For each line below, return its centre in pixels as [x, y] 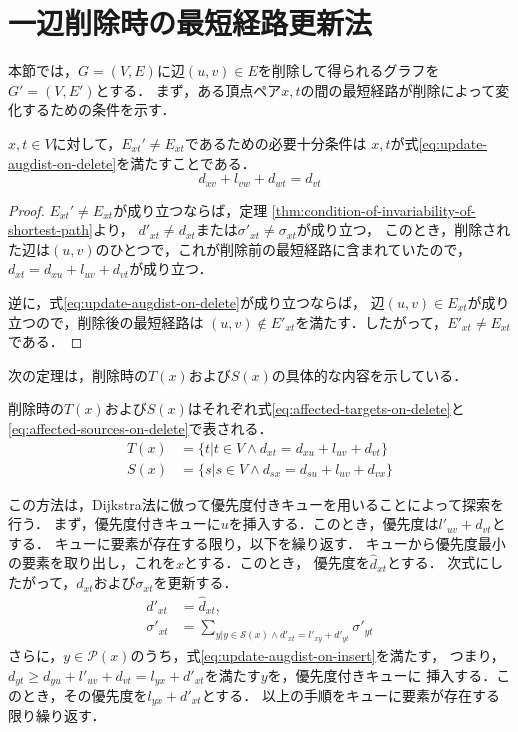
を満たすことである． [186, 162]
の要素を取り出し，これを [92, 562]
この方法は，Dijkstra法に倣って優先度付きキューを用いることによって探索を [256, 503]
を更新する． [195, 582]
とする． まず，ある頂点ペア [188, 89]
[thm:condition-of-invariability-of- [373, 209]
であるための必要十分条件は [275, 142]
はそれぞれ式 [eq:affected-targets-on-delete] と [326, 408]
